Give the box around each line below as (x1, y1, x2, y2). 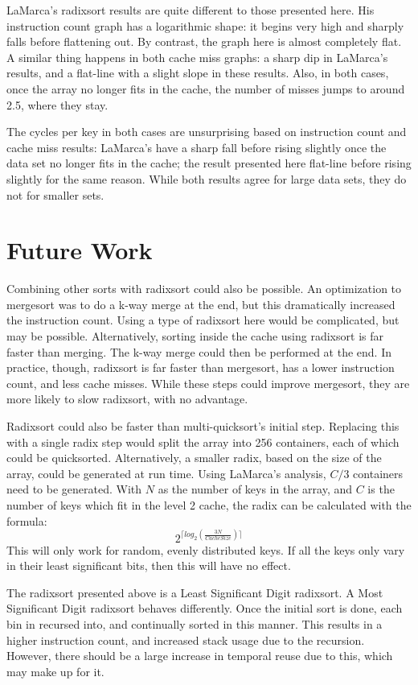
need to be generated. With (6, 481, 142, 497)
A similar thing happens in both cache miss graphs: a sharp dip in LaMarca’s (6, 48, 388, 65)
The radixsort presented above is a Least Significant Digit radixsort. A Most (6, 584, 383, 600)
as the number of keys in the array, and (158, 481, 353, 497)
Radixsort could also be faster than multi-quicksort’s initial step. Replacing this (6, 418, 400, 434)
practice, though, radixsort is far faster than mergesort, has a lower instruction (6, 359, 395, 376)
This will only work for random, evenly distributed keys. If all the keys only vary (6, 541, 405, 558)
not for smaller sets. (6, 186, 104, 203)
